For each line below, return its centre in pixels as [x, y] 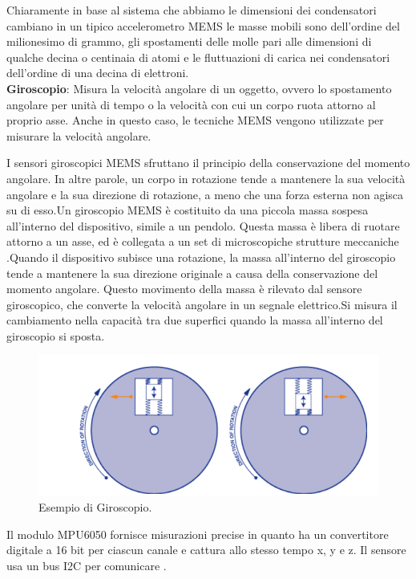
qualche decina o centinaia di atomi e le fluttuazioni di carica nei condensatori [198, 57]
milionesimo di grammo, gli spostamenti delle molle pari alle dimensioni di [189, 41]
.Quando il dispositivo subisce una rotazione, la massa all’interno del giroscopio [201, 257]
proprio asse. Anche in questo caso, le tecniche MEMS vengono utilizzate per [195, 120]
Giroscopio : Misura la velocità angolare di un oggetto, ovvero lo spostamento [199, 88]
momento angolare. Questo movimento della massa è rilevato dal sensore [184, 289]
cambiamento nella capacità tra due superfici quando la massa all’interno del [195, 320]
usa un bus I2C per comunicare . [87, 565]
